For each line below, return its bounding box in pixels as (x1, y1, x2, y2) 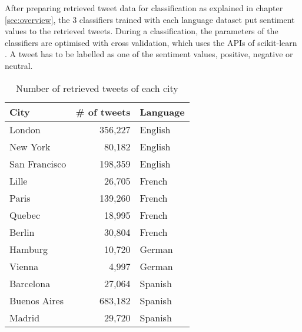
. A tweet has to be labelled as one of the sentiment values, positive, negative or (5, 48, 293, 60)
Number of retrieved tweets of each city (16, 81, 178, 95)
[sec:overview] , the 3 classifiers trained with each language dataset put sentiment (5, 13, 295, 25)
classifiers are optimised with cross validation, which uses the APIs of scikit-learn (5, 36, 297, 48)
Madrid (9, 310, 40, 324)
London (9, 122, 41, 136)
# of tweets (75, 104, 131, 119)
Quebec (9, 208, 41, 222)
